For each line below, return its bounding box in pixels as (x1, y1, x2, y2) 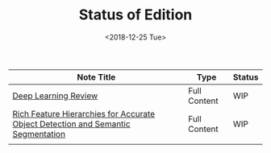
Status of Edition (78, 6, 193, 24)
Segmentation (12, 128, 66, 139)
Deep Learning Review (12, 90, 98, 101)
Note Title (77, 71, 116, 82)
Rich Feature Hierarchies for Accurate (12, 108, 156, 119)
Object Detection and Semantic (12, 118, 131, 130)
